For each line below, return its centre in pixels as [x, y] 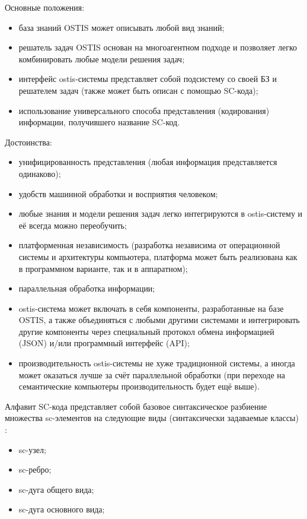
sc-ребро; [35, 469]
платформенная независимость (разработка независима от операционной [149, 245]
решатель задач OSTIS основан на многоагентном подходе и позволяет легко [158, 47]
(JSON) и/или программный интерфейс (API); [104, 343]
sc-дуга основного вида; [62, 509]
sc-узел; [32, 449]
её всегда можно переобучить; [73, 225]
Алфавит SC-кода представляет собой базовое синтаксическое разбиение [136, 406]
